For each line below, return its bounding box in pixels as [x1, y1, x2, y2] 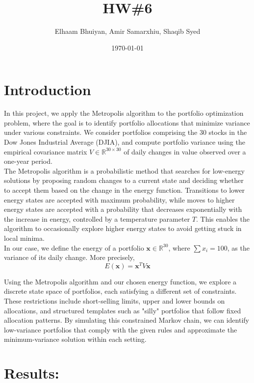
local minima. [4, 232, 45, 243]
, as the [227, 242, 250, 253]
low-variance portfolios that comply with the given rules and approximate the [4, 324, 237, 334]
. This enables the [196, 213, 250, 224]
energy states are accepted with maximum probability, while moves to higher [4, 194, 235, 204]
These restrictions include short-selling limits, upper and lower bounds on [4, 296, 225, 306]
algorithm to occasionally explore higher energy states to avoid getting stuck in [4, 223, 242, 233]
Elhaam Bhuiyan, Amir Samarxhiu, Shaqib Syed [54, 26, 201, 36]
